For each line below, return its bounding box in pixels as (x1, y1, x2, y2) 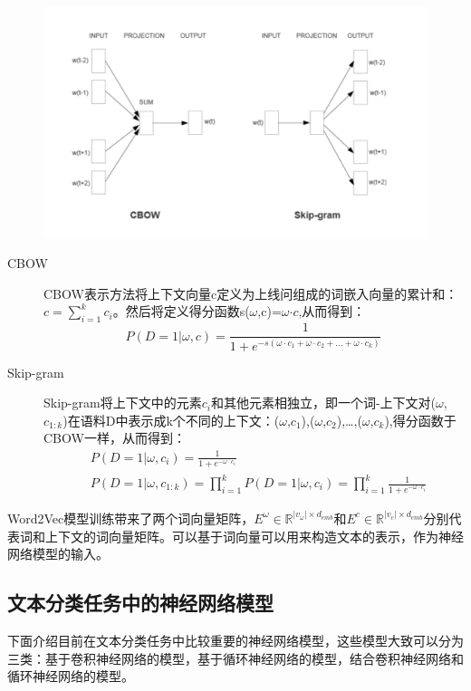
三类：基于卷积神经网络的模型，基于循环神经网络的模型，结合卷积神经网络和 (7, 648, 464, 667)
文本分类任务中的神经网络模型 (7, 589, 274, 617)
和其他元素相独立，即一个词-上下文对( (210, 393, 437, 412)
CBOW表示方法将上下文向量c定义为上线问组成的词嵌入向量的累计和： (43, 283, 458, 302)
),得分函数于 (384, 410, 457, 429)
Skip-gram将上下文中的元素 (43, 393, 202, 412)
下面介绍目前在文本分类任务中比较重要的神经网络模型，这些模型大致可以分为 (7, 630, 464, 649)
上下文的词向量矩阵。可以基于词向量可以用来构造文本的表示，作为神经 (44, 526, 464, 545)
